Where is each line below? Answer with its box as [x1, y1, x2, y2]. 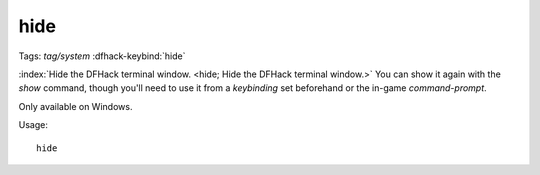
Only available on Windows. [18, 100, 133, 112]
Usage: [18, 119, 49, 131]
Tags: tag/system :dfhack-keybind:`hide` [18, 50, 186, 62]
